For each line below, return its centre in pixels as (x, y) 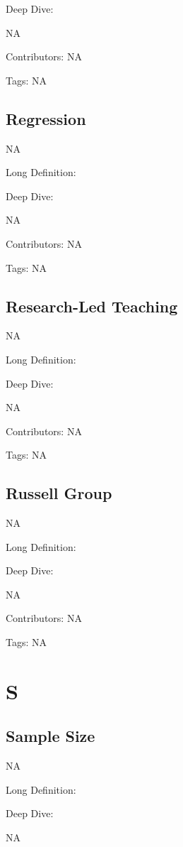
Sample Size (51, 736)
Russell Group (59, 493)
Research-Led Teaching (92, 306)
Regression (46, 118)
